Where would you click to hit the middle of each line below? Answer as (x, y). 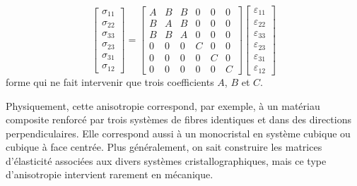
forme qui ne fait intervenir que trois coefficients (110, 81)
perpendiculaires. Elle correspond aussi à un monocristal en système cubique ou (178, 133)
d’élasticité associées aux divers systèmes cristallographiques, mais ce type (166, 160)
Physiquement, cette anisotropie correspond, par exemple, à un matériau (163, 105)
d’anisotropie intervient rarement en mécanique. (110, 174)
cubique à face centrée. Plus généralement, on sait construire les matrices (164, 147)
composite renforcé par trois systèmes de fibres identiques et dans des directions (179, 119)
